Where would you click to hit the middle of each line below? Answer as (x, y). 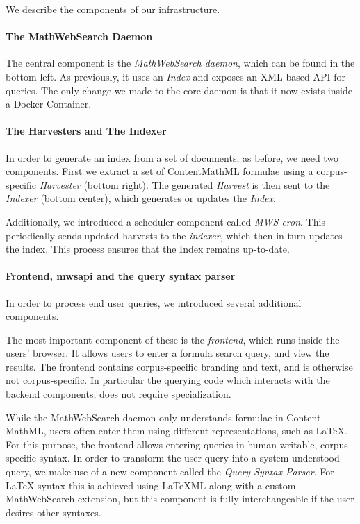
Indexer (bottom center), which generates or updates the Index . (141, 198)
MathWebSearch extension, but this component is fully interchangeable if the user (180, 499)
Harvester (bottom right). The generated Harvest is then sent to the (185, 184)
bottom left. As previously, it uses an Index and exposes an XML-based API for (175, 76)
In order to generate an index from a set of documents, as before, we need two (172, 157)
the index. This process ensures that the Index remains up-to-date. (148, 249)
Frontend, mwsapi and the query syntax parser (121, 276)
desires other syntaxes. (54, 512)
